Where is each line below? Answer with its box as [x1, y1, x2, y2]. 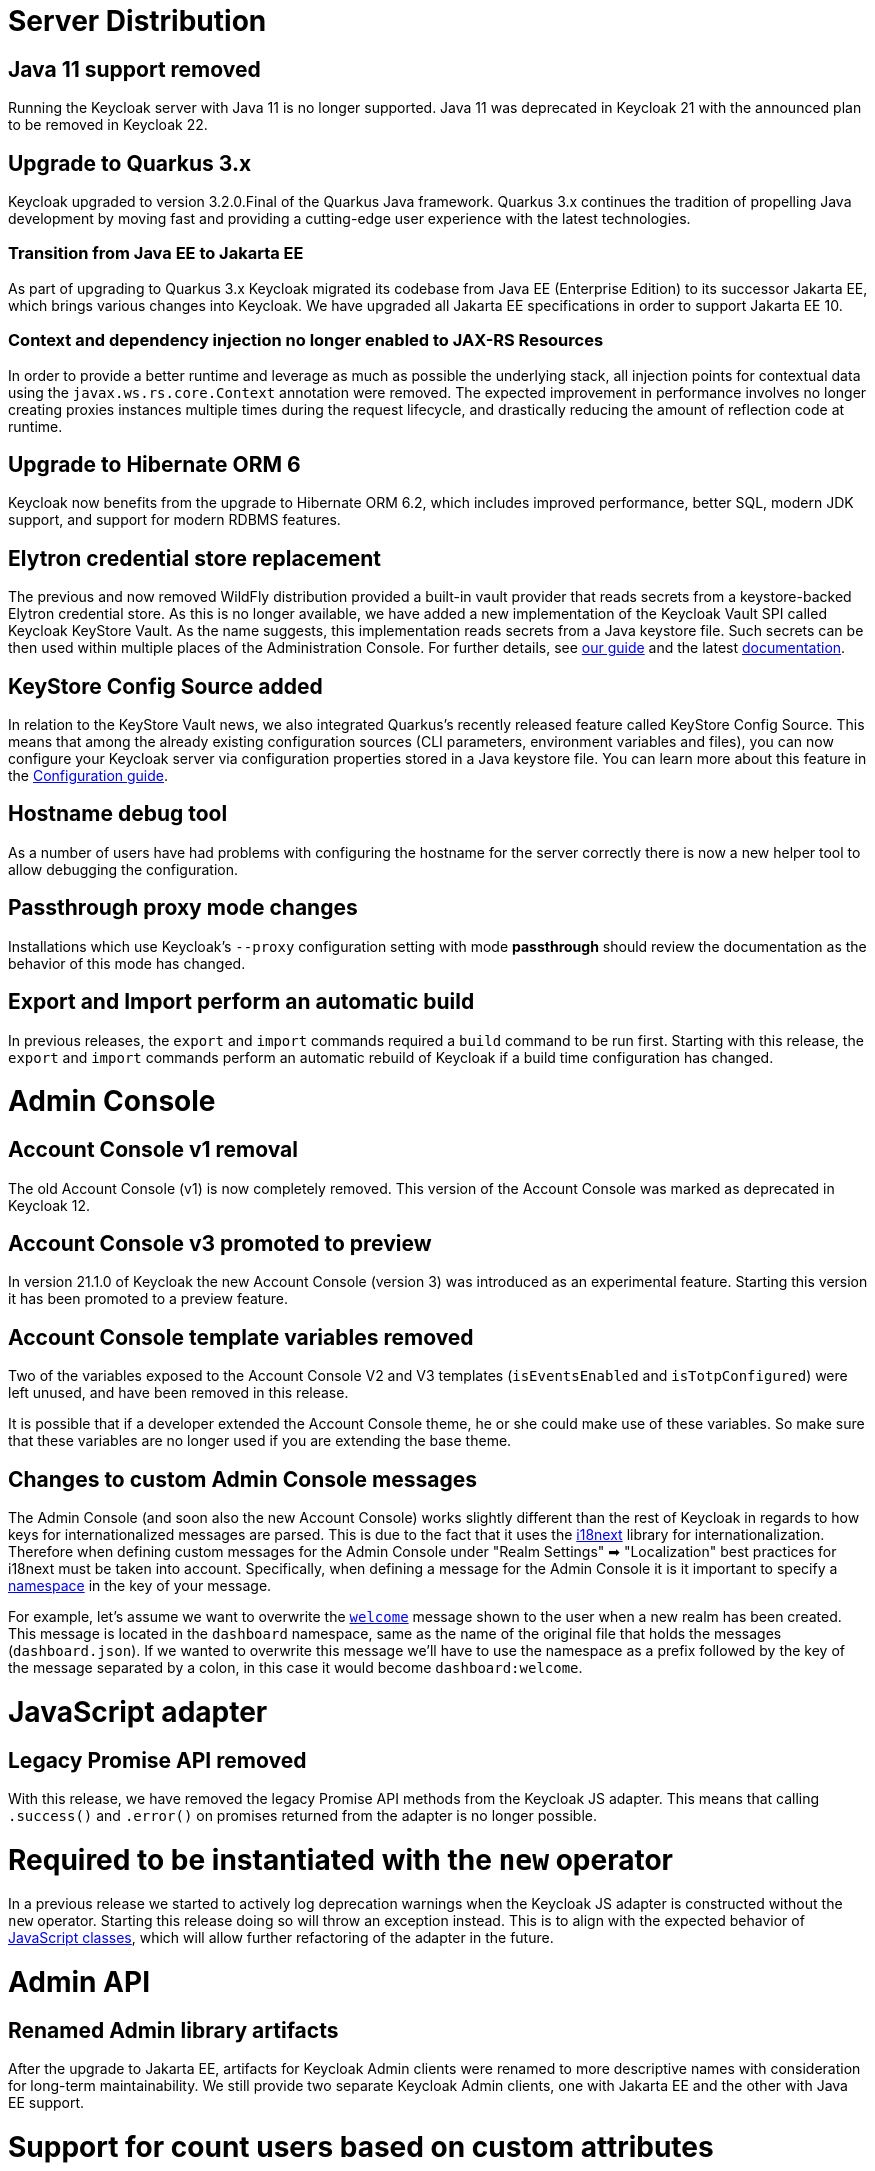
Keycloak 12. [8, 1196, 91, 1214]
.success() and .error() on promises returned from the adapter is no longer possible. [8, 1806, 597, 1824]
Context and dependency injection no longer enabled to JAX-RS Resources [8, 330, 604, 351]
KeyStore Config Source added [8, 673, 323, 699]
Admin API [8, 1965, 151, 2000]
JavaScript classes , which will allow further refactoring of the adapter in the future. [8, 1929, 554, 1947]
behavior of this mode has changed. [8, 954, 246, 972]
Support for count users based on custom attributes [8, 2130, 714, 2165]
